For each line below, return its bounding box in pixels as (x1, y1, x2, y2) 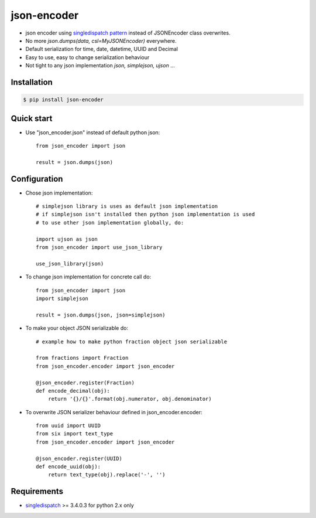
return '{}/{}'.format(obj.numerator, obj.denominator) (47, 396, 212, 403)
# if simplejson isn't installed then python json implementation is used (36, 211, 255, 218)
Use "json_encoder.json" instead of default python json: (25, 129, 160, 136)
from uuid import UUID (36, 422, 101, 429)
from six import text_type (36, 431, 114, 437)
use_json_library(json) (36, 260, 104, 267)
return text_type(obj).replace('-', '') (47, 472, 166, 478)
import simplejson (36, 295, 89, 302)
